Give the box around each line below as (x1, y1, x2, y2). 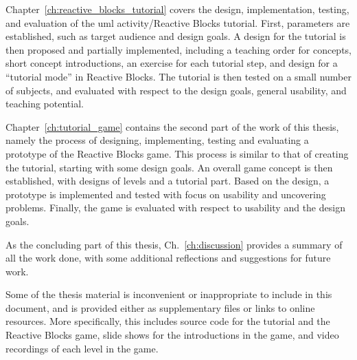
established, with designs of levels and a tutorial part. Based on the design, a (5, 173, 330, 188)
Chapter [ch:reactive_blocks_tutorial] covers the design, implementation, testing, (5, 2, 349, 16)
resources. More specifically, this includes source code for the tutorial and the (5, 314, 330, 328)
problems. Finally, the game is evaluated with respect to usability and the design (5, 200, 345, 215)
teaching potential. (5, 96, 84, 111)
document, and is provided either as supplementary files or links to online (5, 300, 315, 315)
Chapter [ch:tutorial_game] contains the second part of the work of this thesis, (5, 119, 339, 134)
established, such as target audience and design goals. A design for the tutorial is (5, 29, 346, 43)
